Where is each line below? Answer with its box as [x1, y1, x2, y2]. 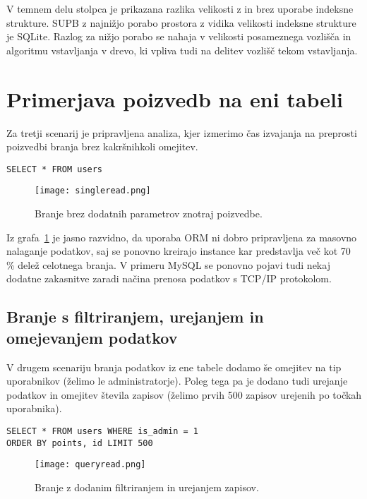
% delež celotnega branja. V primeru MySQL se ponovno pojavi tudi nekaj [6, 257, 330, 272]
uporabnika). [6, 401, 62, 416]
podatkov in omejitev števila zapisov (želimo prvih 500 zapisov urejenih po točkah [6, 387, 362, 402]
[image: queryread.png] [35, 459, 146, 470]
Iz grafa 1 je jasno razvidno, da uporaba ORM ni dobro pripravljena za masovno [6, 229, 357, 244]
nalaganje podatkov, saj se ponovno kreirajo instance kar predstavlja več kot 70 [6, 244, 351, 258]
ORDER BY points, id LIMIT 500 [6, 438, 153, 448]
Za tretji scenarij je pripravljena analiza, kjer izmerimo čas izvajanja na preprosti [6, 125, 357, 140]
